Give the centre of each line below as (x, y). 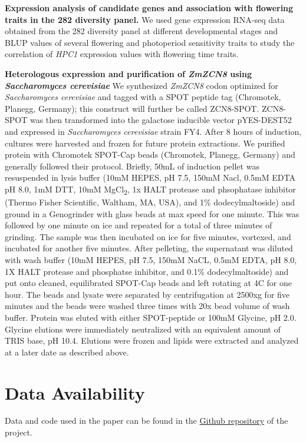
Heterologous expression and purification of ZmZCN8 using (128, 73)
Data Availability (75, 392)
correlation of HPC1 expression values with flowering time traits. (122, 54)
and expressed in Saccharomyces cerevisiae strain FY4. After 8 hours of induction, (153, 131)
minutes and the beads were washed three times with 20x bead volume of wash (147, 306)
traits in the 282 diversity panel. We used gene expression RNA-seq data (145, 19)
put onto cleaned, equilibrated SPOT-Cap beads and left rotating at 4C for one (148, 283)
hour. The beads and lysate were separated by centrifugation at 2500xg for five (147, 294)
